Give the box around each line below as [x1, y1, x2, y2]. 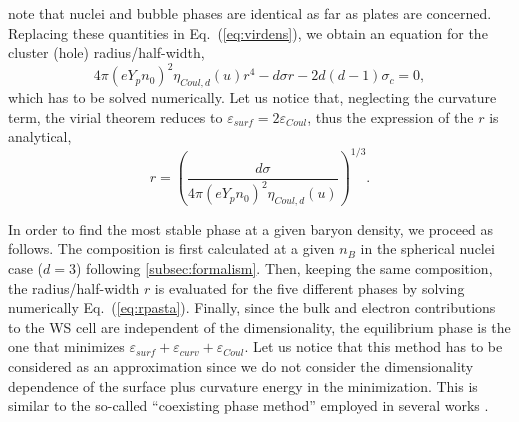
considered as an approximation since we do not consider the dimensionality [8, 356, 474, 377]
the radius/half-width [8, 277, 140, 298]
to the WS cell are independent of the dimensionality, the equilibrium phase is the [8, 316, 511, 337]
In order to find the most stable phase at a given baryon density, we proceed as [8, 218, 494, 239]
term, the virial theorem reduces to [8, 106, 223, 127]
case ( [8, 258, 44, 279]
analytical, [8, 126, 72, 147]
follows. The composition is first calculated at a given [8, 238, 335, 259]
